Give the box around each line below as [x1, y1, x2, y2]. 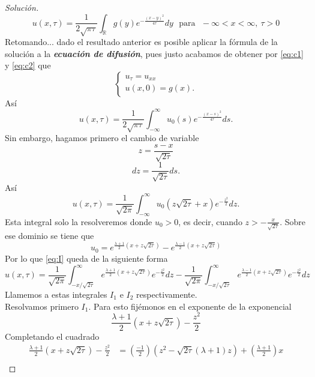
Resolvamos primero [5, 300, 79, 312]
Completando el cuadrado [5, 330, 100, 343]
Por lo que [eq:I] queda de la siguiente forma [5, 252, 168, 264]
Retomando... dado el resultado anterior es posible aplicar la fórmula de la [5, 35, 278, 47]
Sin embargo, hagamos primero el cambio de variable [5, 131, 199, 144]
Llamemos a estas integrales [5, 288, 107, 300]
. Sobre [280, 215, 305, 228]
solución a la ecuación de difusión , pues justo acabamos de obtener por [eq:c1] [5, 47, 304, 59]
